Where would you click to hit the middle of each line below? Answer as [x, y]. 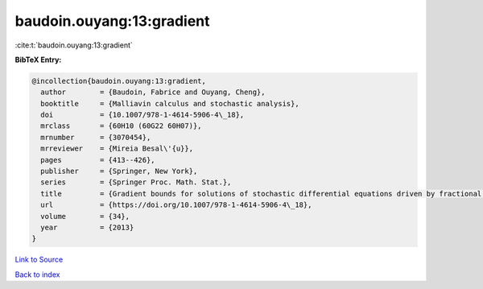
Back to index [37, 275]
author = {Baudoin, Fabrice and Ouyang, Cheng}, [153, 92]
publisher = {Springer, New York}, [119, 171]
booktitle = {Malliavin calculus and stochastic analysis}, [170, 103]
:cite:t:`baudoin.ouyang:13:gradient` [74, 45]
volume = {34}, [85, 216]
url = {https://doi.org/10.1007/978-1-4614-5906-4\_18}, [176, 205]
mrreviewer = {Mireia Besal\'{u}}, [117, 149]
